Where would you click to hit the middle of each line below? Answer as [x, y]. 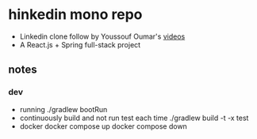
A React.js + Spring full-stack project [80, 44]
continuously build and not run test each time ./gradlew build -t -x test [134, 118]
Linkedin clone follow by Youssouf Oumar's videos [102, 36]
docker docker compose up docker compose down [104, 126]
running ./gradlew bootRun [63, 109]
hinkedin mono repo [75, 15]
